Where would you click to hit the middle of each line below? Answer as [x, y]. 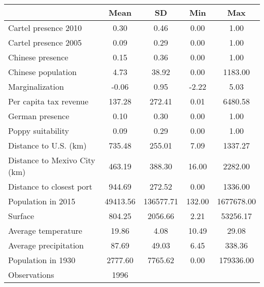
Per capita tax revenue [48, 101]
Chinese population [42, 72]
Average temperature [45, 230]
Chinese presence [38, 57]
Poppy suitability [39, 131]
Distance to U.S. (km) [47, 145]
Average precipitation [46, 245]
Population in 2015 [42, 201]
